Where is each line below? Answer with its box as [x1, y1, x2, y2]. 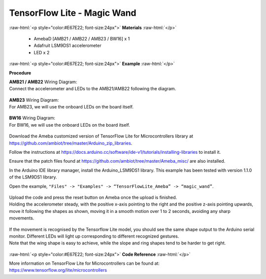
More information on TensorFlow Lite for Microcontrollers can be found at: [9, 260, 160, 266]
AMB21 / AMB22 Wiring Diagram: [9, 79, 77, 85]
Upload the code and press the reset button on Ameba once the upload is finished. [9, 194, 177, 200]
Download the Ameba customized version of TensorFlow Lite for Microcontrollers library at [9, 133, 194, 139]
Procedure [9, 70, 32, 76]
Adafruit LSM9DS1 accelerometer [33, 42, 101, 49]
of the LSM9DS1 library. [9, 174, 57, 180]
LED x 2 [33, 49, 50, 55]
